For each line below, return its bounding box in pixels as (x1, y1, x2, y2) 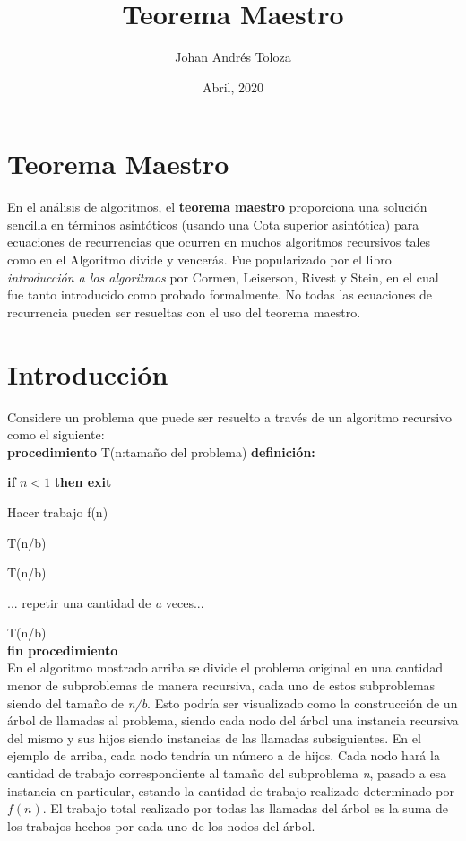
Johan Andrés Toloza (175, 48, 291, 66)
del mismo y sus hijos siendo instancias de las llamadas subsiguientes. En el (7, 728, 421, 747)
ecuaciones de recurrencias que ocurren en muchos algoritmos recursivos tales (7, 232, 431, 251)
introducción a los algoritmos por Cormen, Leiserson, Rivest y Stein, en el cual (7, 267, 439, 286)
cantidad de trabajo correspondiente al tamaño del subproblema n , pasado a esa (7, 764, 447, 783)
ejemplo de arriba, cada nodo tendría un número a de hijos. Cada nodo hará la (7, 746, 440, 765)
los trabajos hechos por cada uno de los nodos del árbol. (7, 816, 315, 835)
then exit (54, 473, 112, 491)
